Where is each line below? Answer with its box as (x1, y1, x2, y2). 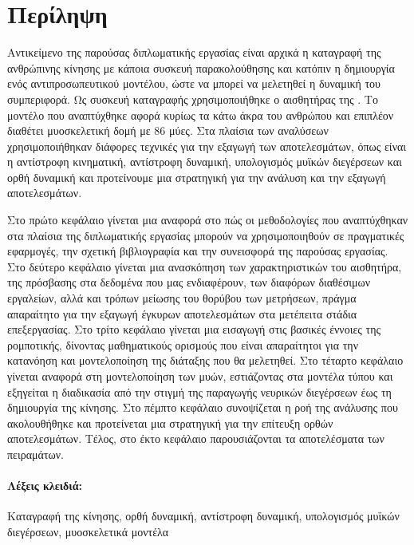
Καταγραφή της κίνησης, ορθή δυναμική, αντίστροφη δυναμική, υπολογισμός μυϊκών (7, 507, 400, 524)
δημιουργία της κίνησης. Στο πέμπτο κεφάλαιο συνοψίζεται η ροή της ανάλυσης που (7, 399, 398, 416)
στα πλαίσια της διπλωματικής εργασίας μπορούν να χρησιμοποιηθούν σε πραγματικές (7, 227, 404, 243)
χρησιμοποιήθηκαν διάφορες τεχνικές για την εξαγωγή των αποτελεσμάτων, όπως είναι (7, 137, 407, 154)
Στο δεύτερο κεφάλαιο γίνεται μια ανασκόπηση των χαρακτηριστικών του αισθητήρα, (7, 258, 402, 274)
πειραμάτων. (7, 445, 64, 462)
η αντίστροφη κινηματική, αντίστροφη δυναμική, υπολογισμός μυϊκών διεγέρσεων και (7, 153, 402, 170)
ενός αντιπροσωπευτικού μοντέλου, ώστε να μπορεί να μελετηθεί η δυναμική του (7, 75, 381, 92)
